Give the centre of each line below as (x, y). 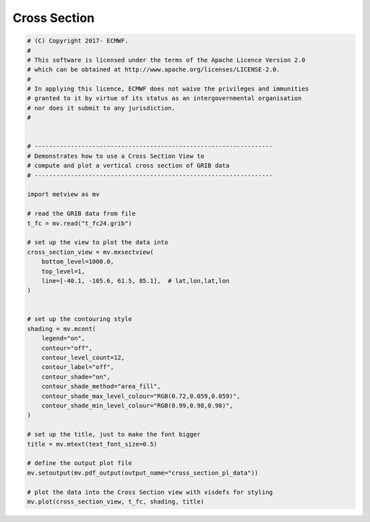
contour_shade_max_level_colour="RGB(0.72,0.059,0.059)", (141, 396)
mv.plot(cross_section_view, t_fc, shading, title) (116, 501)
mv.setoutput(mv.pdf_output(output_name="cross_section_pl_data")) (143, 473)
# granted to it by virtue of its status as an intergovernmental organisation (164, 98)
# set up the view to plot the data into (98, 242)
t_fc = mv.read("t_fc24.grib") (80, 223)
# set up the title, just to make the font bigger (114, 435)
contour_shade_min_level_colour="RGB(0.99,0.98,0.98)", (137, 405)
